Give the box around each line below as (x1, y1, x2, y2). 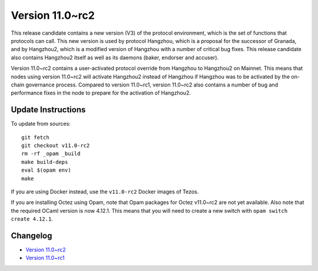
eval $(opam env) (21, 167, 71, 173)
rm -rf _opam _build (21, 150, 81, 157)
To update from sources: (11, 121, 71, 128)
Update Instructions (11, 105, 86, 115)
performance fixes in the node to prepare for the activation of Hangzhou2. (11, 89, 191, 96)
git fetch (21, 134, 49, 140)
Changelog (11, 230, 52, 240)
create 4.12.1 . (11, 215, 53, 223)
